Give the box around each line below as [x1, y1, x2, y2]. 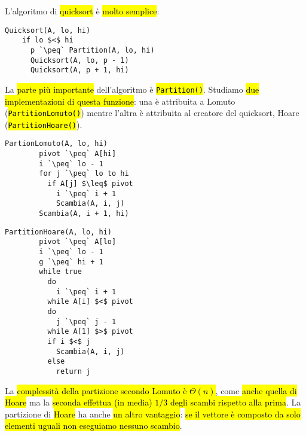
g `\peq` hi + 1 [39, 257, 103, 266]
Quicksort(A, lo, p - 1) [30, 56, 129, 65]
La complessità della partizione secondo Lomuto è [5, 384, 187, 397]
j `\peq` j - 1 [56, 317, 117, 326]
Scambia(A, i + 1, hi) [39, 209, 129, 218]
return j [56, 367, 91, 376]
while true [39, 267, 82, 276]
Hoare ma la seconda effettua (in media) [5, 396, 152, 408]
